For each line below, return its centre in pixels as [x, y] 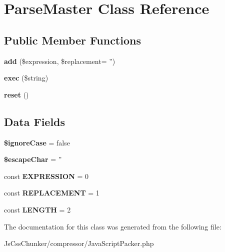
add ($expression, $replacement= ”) [60, 61]
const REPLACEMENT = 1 [52, 193]
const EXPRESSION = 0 [46, 176]
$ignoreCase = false [37, 142]
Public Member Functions [72, 40]
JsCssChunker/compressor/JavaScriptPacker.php [79, 243]
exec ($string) [26, 78]
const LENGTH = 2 [37, 209]
